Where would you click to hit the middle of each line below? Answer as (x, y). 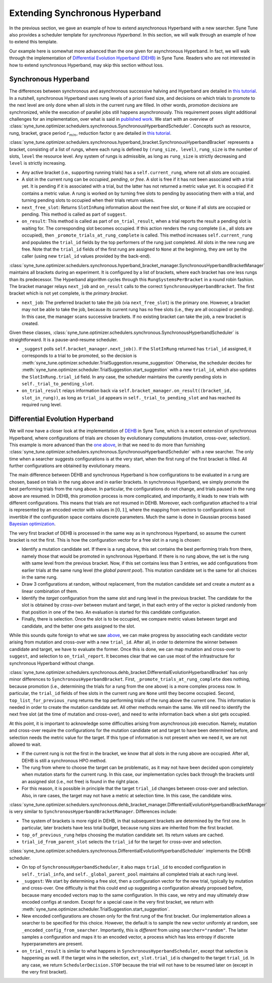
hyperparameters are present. (52, 944)
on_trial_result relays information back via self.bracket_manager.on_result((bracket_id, (127, 391)
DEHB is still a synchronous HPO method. (64, 760)
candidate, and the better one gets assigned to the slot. (78, 626)
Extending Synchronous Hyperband (85, 13)
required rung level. (42, 405)
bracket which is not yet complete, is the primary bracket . (68, 293)
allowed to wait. (25, 744)
